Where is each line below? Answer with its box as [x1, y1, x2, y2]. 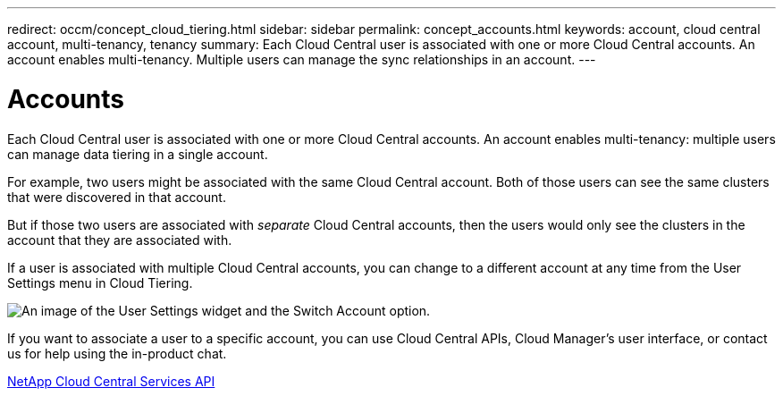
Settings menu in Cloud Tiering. [7, 274, 193, 291]
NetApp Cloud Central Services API [7, 373, 215, 389]
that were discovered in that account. [7, 189, 226, 205]
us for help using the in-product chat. [7, 345, 227, 361]
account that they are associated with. [7, 232, 232, 248]
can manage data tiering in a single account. [7, 146, 268, 162]
